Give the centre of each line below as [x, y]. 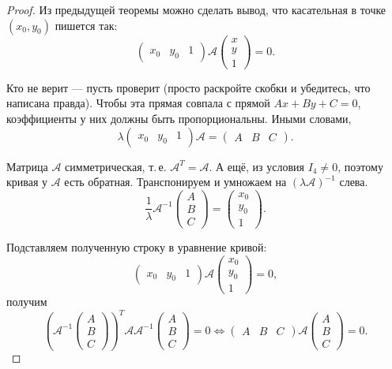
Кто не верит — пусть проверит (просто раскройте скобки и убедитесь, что [188, 87]
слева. [354, 182]
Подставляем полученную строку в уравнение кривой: [137, 247]
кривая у [27, 182]
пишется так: [86, 25]
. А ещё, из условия [256, 166]
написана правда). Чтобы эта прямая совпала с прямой [138, 103]
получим [27, 302]
